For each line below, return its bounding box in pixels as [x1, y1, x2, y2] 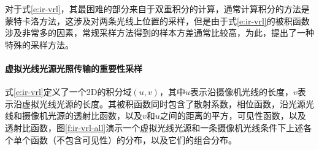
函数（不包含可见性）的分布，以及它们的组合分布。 [30, 133, 237, 146]
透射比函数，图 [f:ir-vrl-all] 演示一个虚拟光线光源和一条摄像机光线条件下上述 [5, 121, 304, 134]
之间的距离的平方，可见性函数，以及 [159, 109, 306, 122]
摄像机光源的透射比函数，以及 [21, 109, 142, 122]
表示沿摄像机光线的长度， [190, 85, 293, 98]
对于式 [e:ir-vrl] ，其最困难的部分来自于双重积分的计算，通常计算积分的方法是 [5, 2, 310, 15]
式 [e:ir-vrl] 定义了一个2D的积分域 [5, 85, 132, 98]
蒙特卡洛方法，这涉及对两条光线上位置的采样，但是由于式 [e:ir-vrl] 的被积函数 [5, 14, 310, 27]
